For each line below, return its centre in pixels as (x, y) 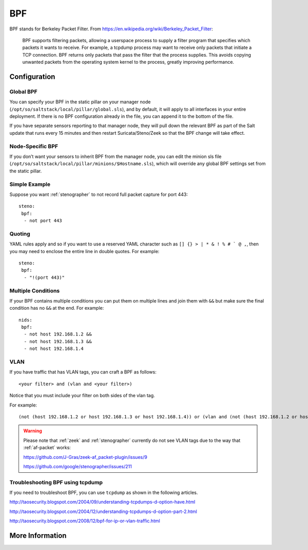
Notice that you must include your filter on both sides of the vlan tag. (82, 396)
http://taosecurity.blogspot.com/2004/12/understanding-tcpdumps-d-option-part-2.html (103, 511)
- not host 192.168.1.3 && (58, 341)
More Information (38, 536)
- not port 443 (43, 221)
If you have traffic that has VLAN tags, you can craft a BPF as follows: (83, 372)
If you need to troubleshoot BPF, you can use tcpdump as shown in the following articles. (104, 493)
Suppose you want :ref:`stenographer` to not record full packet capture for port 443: (99, 194)
